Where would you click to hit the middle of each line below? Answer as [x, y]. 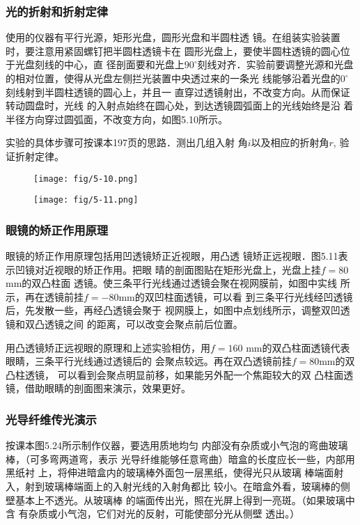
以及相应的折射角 [290, 142]
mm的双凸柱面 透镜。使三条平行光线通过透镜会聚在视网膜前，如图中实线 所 [178, 283]
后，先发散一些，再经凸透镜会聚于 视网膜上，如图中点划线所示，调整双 [168, 310]
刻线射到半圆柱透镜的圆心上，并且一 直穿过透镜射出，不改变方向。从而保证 [178, 92]
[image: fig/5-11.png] [86, 200]
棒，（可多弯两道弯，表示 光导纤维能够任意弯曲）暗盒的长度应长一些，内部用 [180, 459]
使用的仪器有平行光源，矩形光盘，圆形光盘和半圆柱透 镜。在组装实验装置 [173, 37]
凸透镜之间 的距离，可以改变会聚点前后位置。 [139, 324]
